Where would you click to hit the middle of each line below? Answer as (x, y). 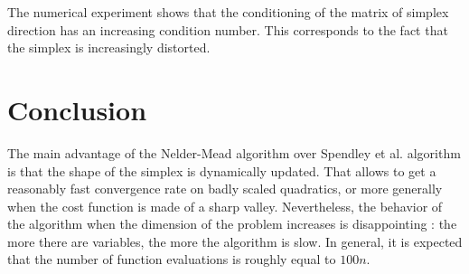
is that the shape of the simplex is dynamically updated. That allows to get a (222, 170)
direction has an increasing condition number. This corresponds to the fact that (228, 29)
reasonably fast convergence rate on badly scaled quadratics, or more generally (225, 189)
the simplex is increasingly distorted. (109, 47)
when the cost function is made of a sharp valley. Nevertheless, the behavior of (225, 206)
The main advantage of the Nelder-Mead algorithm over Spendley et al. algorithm (234, 152)
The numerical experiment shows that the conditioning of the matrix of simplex (228, 12)
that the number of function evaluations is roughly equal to (172, 259)
